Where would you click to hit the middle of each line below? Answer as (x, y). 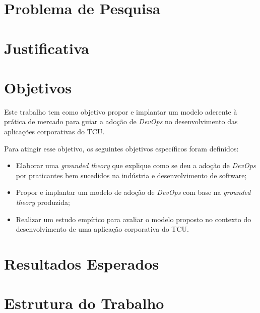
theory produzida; (43, 202)
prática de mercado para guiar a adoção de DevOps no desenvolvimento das (121, 121)
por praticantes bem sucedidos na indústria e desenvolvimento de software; (131, 175)
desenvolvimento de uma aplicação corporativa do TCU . (102, 229)
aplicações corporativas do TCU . (54, 132)
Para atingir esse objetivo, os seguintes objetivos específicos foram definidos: (121, 148)
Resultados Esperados (82, 264)
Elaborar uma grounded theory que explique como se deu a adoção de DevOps (136, 165)
